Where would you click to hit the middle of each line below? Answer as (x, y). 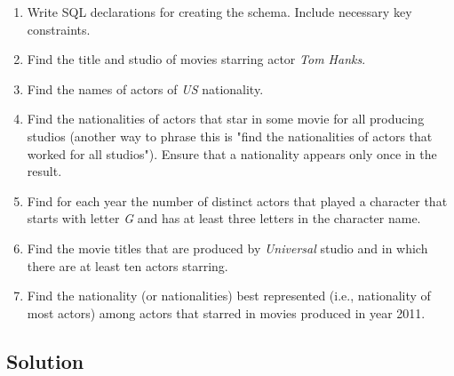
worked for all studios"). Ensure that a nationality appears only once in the (232, 153)
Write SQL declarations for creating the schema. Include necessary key (219, 12)
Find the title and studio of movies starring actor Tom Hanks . (196, 59)
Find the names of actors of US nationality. (145, 88)
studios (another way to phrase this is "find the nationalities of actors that (230, 136)
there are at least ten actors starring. (127, 265)
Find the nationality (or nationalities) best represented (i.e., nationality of (229, 296)
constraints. (59, 29)
